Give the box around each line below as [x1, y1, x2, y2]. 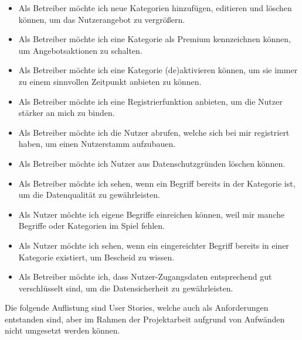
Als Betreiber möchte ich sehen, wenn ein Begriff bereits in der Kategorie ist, [18, 177, 296, 189]
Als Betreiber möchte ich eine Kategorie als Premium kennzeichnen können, [18, 33, 291, 45]
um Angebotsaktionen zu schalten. [18, 44, 142, 56]
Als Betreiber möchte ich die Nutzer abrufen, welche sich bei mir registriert [18, 126, 290, 138]
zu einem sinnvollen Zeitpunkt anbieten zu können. [18, 75, 202, 87]
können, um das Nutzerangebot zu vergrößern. [18, 13, 185, 25]
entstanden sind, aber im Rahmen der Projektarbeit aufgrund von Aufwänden [5, 312, 285, 325]
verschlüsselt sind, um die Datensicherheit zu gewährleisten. [18, 281, 233, 294]
